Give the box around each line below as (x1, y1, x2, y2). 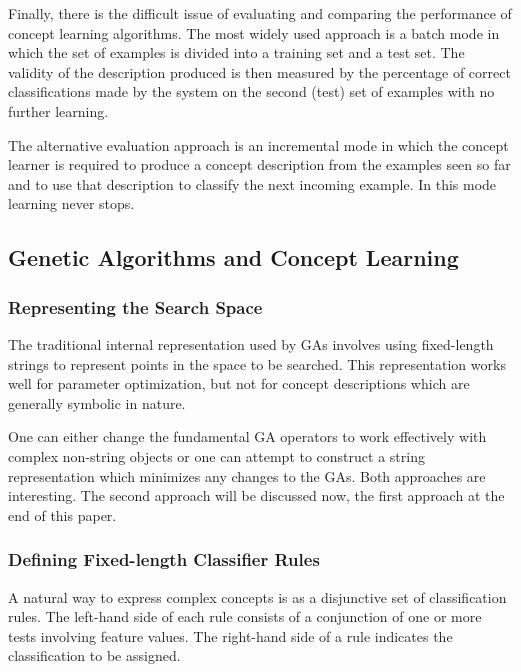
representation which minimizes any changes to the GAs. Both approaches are (8, 465, 486, 486)
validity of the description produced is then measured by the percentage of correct (8, 61, 511, 82)
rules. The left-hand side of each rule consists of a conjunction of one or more (8, 606, 482, 627)
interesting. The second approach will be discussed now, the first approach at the (8, 485, 505, 506)
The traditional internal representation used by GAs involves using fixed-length (8, 333, 494, 354)
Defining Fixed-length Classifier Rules (8, 547, 320, 572)
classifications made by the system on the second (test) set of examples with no (8, 81, 495, 102)
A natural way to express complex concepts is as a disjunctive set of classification (8, 586, 507, 607)
